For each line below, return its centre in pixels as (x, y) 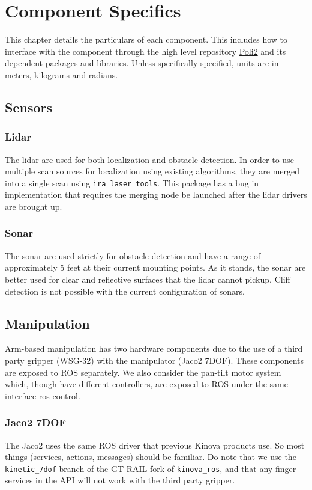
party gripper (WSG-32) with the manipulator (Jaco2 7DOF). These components (154, 360)
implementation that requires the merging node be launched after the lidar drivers (156, 194)
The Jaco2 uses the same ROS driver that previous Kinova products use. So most (155, 445)
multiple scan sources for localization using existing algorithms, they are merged (152, 171)
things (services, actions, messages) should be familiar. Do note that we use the (151, 457)
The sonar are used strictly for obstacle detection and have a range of (133, 255)
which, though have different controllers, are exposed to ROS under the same (146, 384)
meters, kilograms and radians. (61, 74)
